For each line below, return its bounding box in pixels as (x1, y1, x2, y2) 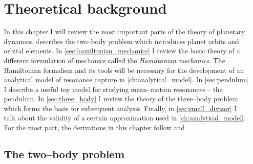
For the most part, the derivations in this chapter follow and (4, 122, 185, 133)
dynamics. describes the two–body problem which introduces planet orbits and (4, 36, 239, 46)
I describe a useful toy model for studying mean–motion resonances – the (4, 84, 223, 94)
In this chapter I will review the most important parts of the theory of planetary (4, 26, 245, 37)
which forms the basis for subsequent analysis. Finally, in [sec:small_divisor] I (4, 103, 237, 113)
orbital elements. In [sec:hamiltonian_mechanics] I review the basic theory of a (4, 46, 240, 56)
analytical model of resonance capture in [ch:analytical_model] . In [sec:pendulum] (4, 74, 249, 85)
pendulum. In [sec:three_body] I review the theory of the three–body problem (4, 94, 238, 104)
